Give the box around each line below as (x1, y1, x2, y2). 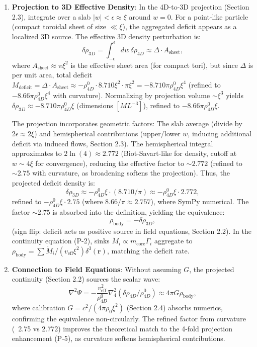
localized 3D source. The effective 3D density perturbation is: (12, 31, 201, 41)
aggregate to (154, 235, 193, 246)
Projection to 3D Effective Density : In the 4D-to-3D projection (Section (12, 2, 249, 12)
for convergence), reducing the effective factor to (35, 157, 184, 168)
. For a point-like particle (170, 11, 248, 22)
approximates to (12, 148, 62, 158)
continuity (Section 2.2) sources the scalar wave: (12, 274, 160, 284)
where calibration (12, 302, 65, 312)
